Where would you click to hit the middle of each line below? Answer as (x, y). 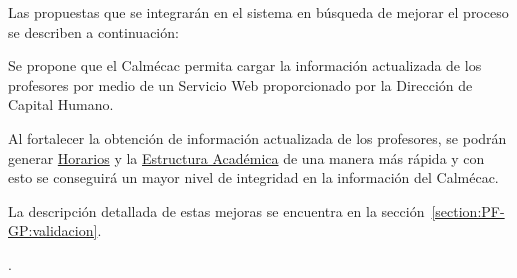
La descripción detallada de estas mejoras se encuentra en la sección (216, 210)
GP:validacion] (53, 230)
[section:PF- (468, 210)
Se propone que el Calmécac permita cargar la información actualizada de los (245, 65)
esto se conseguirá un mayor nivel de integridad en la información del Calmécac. (253, 177)
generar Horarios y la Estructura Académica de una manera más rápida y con (246, 157)
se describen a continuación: (93, 31)
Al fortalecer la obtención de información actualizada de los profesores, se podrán (257, 137)
